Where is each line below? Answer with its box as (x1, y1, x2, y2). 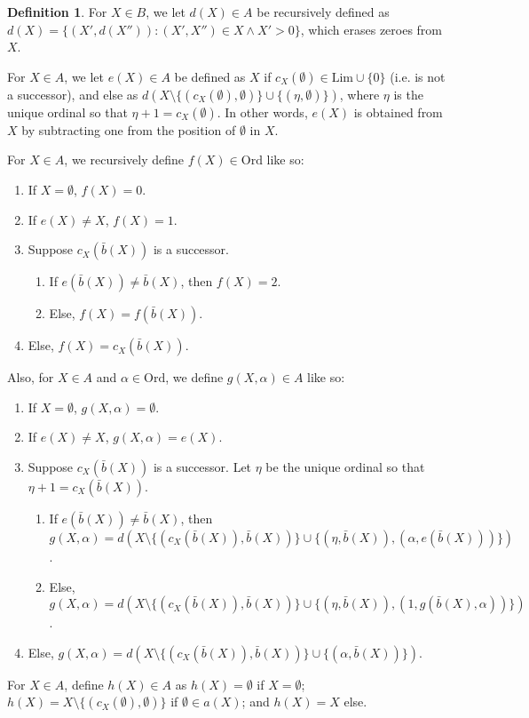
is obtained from (353, 102, 443, 121)
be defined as (174, 67, 246, 85)
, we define (165, 368, 224, 387)
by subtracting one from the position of (21, 120, 236, 139)
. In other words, (217, 102, 308, 121)
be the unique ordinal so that (265, 457, 425, 475)
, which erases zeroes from (300, 20, 443, 38)
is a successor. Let (153, 457, 252, 475)
